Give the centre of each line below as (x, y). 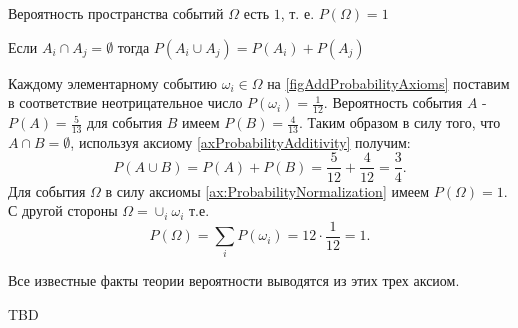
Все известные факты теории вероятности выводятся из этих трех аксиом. (234, 280)
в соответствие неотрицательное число (125, 102)
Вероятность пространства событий (116, 13)
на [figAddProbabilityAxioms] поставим (388, 82)
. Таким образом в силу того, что (399, 122)
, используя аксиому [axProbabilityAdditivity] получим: (240, 141)
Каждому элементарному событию (113, 82)
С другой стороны (63, 210)
